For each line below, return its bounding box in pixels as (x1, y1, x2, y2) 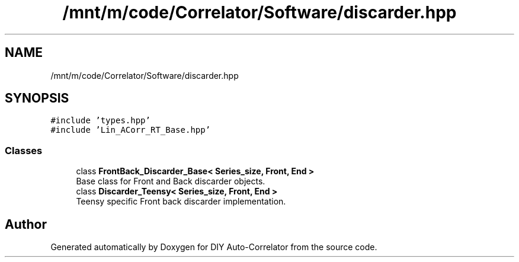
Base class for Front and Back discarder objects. (76, 176, 265, 187)
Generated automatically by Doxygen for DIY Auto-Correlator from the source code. (50, 242, 377, 253)
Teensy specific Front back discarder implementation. (76, 196, 286, 207)
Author (5, 216, 47, 232)
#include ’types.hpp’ (50, 116, 150, 126)
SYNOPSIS (5, 91, 69, 106)
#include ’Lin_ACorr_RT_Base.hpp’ (50, 125, 211, 135)
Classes (5, 144, 43, 156)
